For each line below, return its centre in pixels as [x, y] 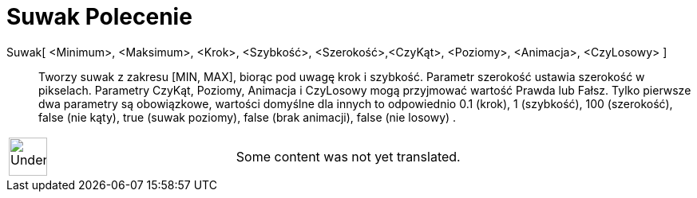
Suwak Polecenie [99, 17]
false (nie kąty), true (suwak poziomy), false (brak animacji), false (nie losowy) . [248, 117]
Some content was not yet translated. [348, 156]
